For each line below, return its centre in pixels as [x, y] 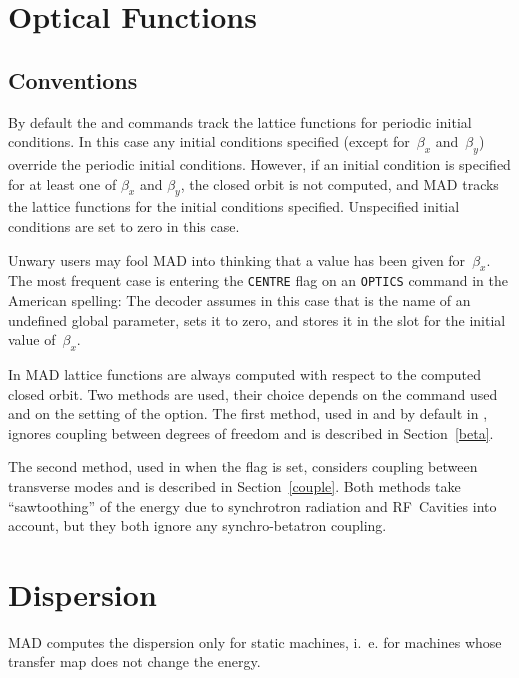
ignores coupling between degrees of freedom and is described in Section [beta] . [251, 432]
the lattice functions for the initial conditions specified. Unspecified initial [234, 206]
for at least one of [62, 183]
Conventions [73, 79]
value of [32, 339]
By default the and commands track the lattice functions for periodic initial [240, 121]
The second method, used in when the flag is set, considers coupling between [243, 466]
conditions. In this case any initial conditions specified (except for [209, 141]
